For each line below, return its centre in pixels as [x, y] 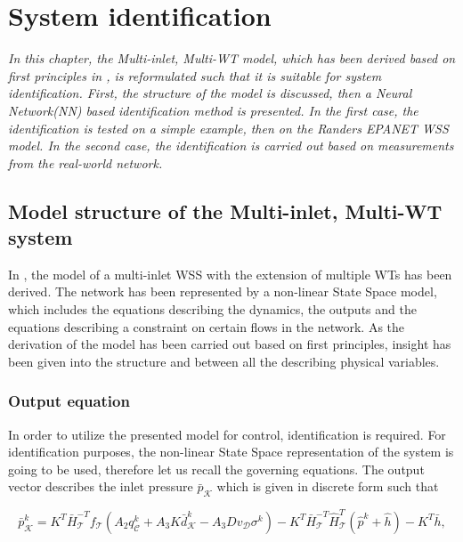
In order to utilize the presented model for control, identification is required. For [227, 434]
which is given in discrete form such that [328, 486]
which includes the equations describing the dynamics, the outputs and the [212, 309]
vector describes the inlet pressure [101, 486]
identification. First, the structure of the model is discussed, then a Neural [210, 93]
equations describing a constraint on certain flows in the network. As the [207, 326]
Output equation [69, 401]
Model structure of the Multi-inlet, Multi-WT [225, 210]
